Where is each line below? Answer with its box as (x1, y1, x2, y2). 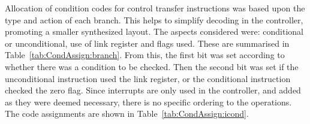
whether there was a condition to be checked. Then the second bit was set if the (5, 60, 299, 72)
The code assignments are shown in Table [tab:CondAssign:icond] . (5, 107, 249, 120)
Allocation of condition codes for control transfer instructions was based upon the (5, 2, 305, 14)
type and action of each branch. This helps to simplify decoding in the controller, (5, 13, 303, 26)
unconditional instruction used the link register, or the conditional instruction (5, 72, 291, 84)
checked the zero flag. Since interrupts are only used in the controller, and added (5, 84, 301, 96)
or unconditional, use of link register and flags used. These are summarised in (5, 37, 290, 49)
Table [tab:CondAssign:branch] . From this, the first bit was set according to (5, 49, 285, 61)
